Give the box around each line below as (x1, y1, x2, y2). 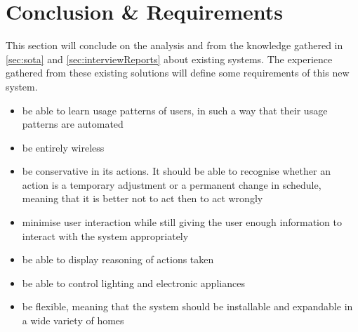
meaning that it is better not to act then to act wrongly (22, 191, 263, 206)
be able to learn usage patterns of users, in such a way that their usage (22, 102, 328, 117)
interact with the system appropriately (22, 228, 189, 243)
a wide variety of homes (22, 313, 124, 328)
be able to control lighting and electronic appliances (22, 275, 245, 290)
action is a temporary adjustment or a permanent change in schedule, (22, 177, 321, 192)
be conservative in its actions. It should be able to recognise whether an (22, 164, 331, 178)
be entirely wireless (22, 140, 105, 154)
